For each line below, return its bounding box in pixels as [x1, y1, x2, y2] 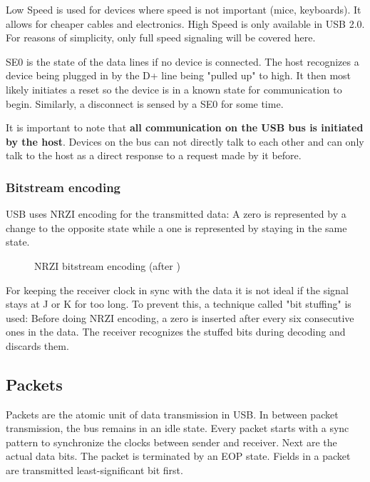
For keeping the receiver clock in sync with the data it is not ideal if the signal [6, 282, 349, 297]
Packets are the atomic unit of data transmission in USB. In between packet [6, 406, 339, 421]
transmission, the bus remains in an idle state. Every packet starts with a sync [6, 421, 349, 436]
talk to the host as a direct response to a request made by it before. [6, 148, 302, 163]
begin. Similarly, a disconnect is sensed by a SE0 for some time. [6, 96, 284, 111]
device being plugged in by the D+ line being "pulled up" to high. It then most [6, 68, 351, 83]
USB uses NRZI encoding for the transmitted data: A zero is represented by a [6, 206, 346, 221]
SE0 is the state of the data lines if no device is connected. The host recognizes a [6, 54, 359, 69]
